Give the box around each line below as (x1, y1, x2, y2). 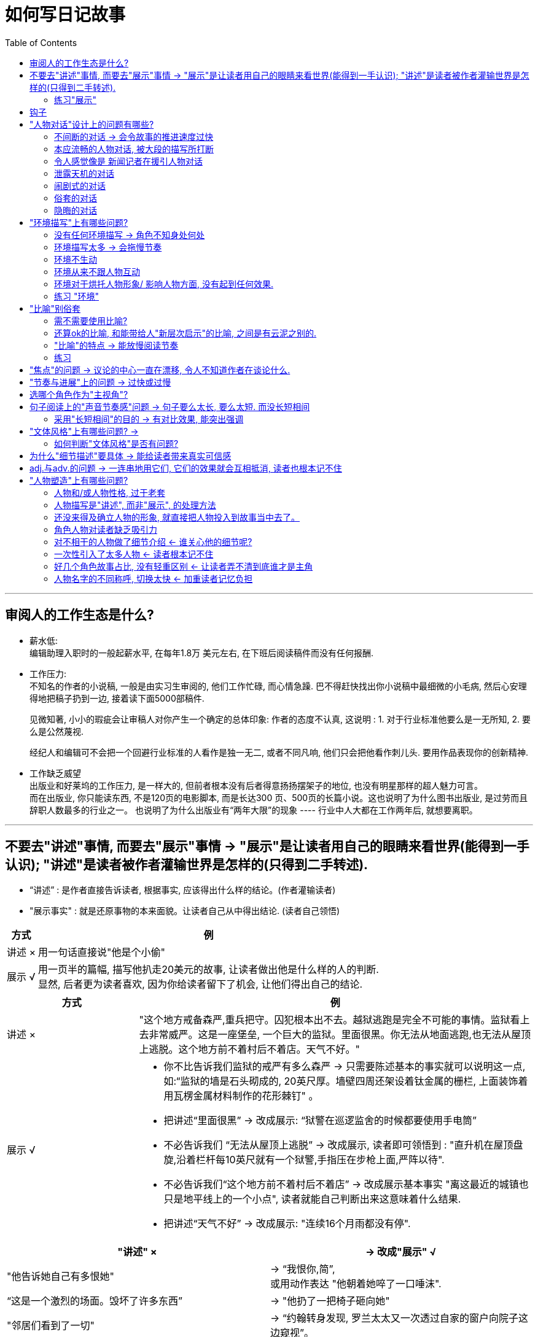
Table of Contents (5, 37, 77, 48)
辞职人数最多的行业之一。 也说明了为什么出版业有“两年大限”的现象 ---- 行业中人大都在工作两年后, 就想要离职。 (29, 804, 478, 815)
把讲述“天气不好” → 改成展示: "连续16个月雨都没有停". (163, 1217, 411, 1230)
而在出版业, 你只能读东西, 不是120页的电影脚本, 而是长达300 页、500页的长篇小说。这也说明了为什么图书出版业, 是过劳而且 (29, 792, 528, 803)
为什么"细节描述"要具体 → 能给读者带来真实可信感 (29, 450, 232, 461)
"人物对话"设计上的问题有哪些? (29, 118, 154, 130)
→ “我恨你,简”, (270, 1263, 335, 1276)
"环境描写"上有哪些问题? (29, 217, 128, 228)
